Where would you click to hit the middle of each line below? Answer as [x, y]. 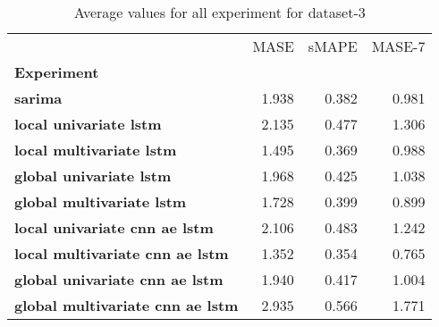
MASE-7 [398, 46]
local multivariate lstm [96, 150]
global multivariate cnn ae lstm [127, 305]
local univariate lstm [88, 124]
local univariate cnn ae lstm [114, 227]
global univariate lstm [93, 176]
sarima [38, 98]
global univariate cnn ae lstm [119, 279]
